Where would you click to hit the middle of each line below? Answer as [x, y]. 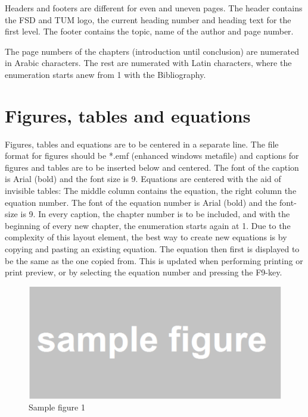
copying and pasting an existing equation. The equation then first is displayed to [152, 249]
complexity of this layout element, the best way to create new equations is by [146, 237]
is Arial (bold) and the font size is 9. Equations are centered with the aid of [143, 179]
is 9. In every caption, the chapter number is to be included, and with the [155, 214]
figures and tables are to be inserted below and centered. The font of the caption [152, 167]
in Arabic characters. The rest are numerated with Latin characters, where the [148, 63]
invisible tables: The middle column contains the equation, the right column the [151, 191]
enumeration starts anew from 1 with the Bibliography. [105, 74]
